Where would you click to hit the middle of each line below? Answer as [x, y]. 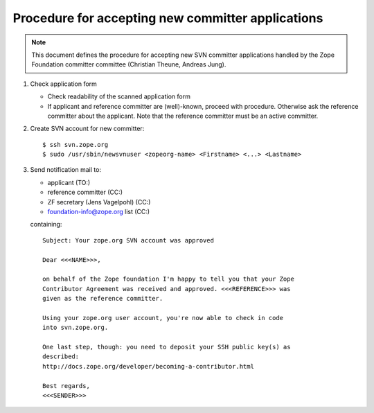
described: [61, 357]
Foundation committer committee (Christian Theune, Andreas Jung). [129, 64]
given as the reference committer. [103, 299]
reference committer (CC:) [85, 192]
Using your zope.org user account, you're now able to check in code [163, 318]
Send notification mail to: [66, 170]
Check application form [63, 84]
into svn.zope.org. [75, 328]
